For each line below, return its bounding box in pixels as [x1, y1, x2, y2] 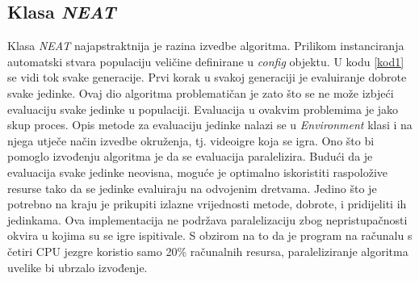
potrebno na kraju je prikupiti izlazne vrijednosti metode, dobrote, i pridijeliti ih [7, 195, 407, 212]
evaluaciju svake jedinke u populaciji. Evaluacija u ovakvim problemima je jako [7, 100, 399, 117]
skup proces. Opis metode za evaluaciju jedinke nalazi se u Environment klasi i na [7, 116, 413, 133]
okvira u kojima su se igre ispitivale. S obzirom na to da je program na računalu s [7, 227, 413, 244]
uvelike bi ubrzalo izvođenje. [7, 258, 148, 275]
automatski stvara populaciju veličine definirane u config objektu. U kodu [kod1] [7, 52, 404, 69]
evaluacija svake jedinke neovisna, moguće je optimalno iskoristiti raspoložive [7, 163, 388, 180]
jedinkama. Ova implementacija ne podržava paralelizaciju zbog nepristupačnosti [7, 211, 408, 228]
